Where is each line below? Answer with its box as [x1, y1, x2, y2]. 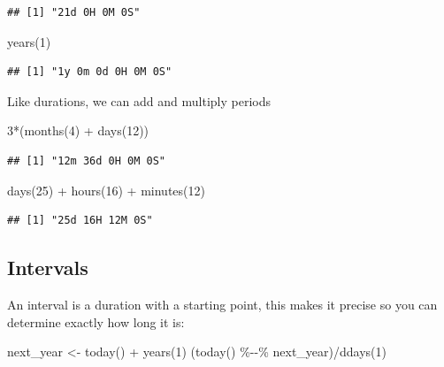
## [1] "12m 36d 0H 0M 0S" [7, 154, 165, 167]
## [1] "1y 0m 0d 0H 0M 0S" [7, 65, 172, 79]
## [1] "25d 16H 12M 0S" [7, 214, 153, 227]
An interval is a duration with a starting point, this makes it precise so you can [7, 294, 438, 313]
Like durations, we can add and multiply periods [7, 91, 271, 110]
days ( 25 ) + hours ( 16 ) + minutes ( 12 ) [7, 180, 205, 199]
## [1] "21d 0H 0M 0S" [7, 6, 141, 19]
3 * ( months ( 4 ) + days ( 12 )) [7, 121, 149, 140]
